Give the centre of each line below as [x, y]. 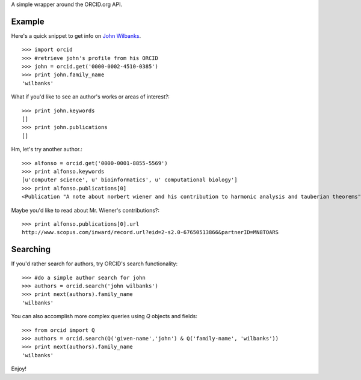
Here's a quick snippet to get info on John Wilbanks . [76, 35]
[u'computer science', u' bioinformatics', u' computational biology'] [130, 180]
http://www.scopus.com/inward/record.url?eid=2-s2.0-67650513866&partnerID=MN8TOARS [150, 232]
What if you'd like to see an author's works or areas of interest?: [90, 97]
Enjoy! [19, 369]
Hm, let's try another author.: [47, 149]
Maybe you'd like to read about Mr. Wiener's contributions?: [85, 210]
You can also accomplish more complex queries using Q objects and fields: [104, 316]
